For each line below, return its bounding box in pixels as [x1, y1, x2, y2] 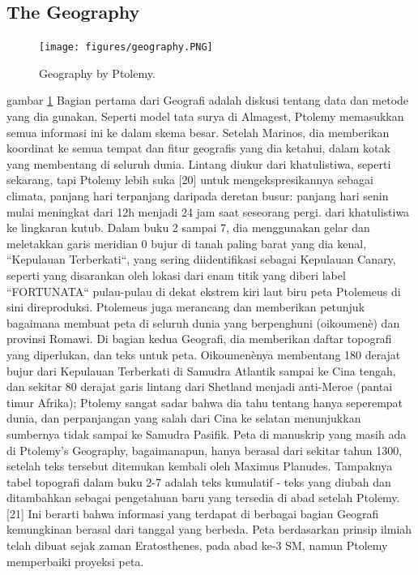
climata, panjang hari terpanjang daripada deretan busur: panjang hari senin [6, 187, 389, 204]
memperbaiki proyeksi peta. [6, 552, 144, 569]
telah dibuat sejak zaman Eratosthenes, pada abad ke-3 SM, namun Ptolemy [6, 537, 388, 554]
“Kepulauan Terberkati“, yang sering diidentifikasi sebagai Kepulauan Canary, [6, 251, 396, 268]
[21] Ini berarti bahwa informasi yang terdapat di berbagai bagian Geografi [6, 504, 379, 521]
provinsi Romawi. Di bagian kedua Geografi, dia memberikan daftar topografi [6, 330, 392, 347]
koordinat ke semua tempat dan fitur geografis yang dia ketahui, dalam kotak [6, 139, 390, 157]
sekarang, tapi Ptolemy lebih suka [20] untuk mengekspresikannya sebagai [6, 171, 373, 188]
